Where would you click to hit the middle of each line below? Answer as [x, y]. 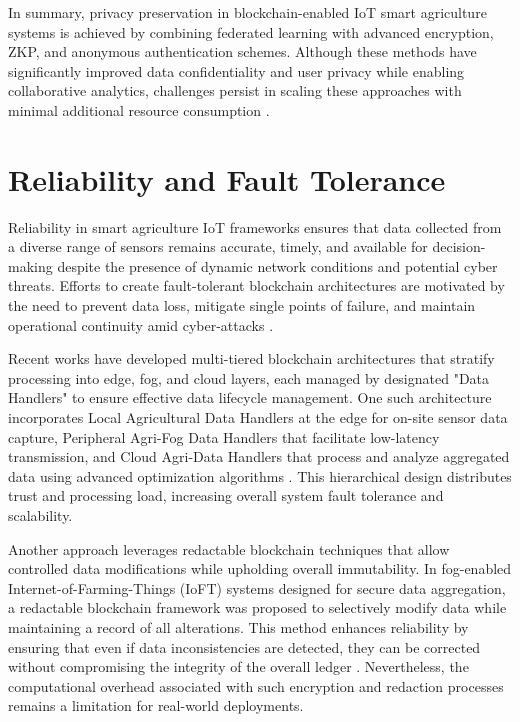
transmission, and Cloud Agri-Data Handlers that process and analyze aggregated [259, 456]
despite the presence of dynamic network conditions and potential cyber [277, 265]
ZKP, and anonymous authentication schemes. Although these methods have [242, 51]
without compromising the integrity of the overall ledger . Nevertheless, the [238, 666]
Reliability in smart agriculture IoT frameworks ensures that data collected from [255, 226]
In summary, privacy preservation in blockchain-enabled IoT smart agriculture [247, 12]
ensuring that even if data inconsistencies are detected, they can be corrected [244, 646]
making [30, 265]
